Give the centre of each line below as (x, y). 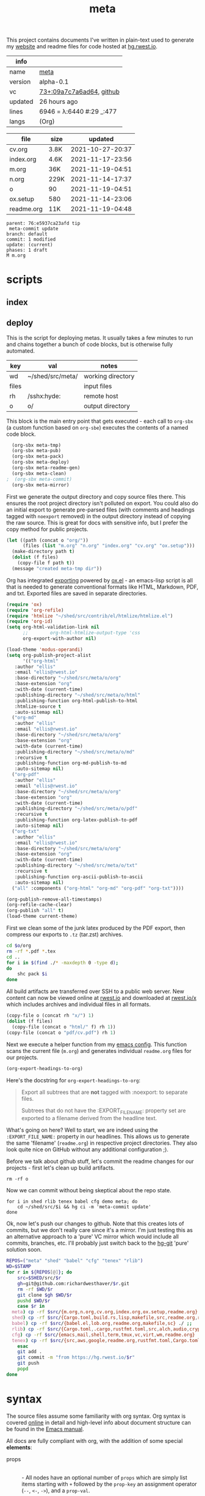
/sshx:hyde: (44, 396)
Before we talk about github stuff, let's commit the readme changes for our (100, 1161)
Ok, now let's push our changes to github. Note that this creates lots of (95, 1223)
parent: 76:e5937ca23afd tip (43, 224)
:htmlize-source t (38, 706)
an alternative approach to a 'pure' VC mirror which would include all (92, 1237)
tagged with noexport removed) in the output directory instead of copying (99, 516)
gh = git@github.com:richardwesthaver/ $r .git (74, 1283)
